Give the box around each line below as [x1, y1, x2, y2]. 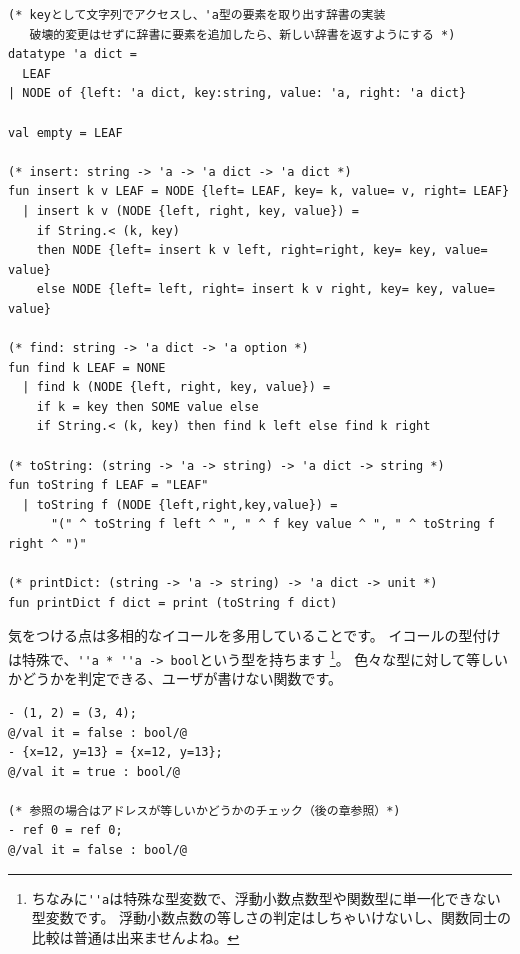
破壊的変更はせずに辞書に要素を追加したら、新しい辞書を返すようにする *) [29, 27, 456, 42]
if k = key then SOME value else [36, 399, 259, 414]
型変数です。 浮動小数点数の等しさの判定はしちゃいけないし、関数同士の [31, 907, 512, 928]
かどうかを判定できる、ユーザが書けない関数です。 [8, 668, 343, 689]
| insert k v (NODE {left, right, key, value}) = [22, 203, 359, 218]
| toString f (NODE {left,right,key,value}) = [22, 497, 338, 512]
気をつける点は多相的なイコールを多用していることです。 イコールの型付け [8, 625, 501, 646]
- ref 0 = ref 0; [8, 823, 123, 838]
